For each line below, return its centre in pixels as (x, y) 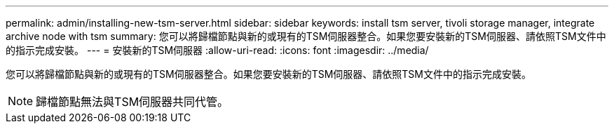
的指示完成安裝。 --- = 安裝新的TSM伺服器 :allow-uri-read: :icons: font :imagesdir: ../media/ (217, 50)
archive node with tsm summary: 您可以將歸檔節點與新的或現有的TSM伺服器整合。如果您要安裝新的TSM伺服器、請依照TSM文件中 (306, 36)
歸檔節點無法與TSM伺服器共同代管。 (132, 102)
